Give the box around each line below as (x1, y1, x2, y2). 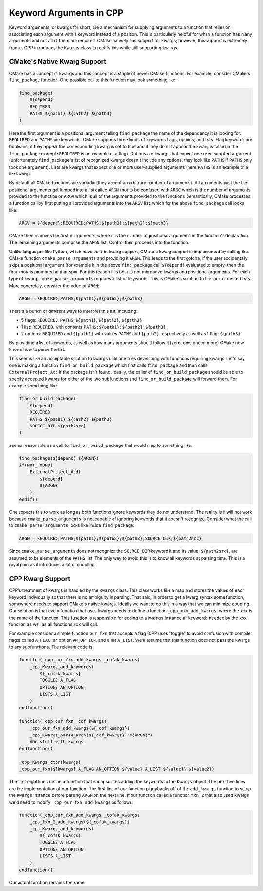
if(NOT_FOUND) (19, 462, 53, 468)
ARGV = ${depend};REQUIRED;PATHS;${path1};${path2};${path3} (19, 220, 169, 226)
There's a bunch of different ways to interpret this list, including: (9, 308, 138, 314)
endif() (19, 496, 38, 502)
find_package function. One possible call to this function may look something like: (9, 77, 177, 83)
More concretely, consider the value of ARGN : (9, 283, 100, 289)
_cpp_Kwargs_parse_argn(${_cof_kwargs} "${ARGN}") (29, 732, 153, 738)
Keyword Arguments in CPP (9, 7, 124, 18)
